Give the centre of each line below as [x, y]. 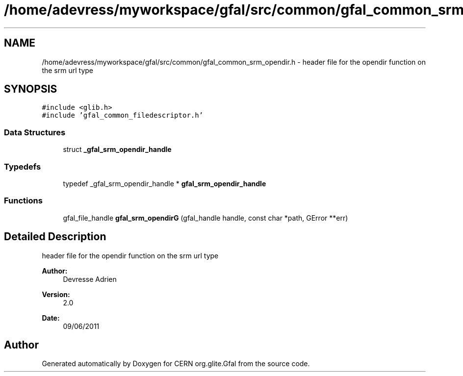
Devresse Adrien [90, 279]
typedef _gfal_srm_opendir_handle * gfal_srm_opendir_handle [165, 183]
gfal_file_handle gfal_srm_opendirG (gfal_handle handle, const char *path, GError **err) [206, 218]
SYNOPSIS [31, 89]
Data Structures [35, 132]
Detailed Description [55, 237]
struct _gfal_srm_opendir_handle [117, 150]
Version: [56, 294]
